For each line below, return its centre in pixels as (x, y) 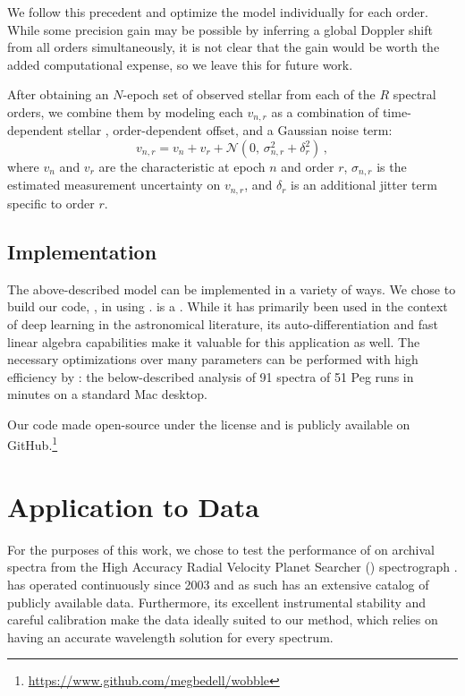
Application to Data (133, 506)
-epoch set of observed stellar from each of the (249, 94)
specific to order (51, 203)
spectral (414, 94)
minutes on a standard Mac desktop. (107, 394)
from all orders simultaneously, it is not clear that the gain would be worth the (224, 47)
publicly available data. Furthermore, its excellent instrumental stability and (217, 602)
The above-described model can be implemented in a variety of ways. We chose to (232, 289)
